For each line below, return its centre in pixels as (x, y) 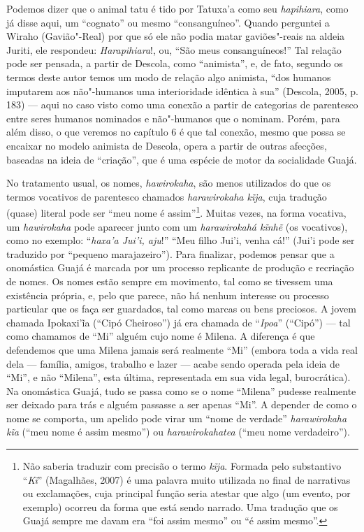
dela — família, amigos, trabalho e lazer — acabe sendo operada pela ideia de (173, 363)
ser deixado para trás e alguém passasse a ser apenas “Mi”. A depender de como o (182, 404)
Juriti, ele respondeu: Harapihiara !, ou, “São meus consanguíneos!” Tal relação (174, 49)
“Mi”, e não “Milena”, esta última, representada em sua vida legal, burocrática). (179, 377)
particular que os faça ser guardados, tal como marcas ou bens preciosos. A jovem (181, 309)
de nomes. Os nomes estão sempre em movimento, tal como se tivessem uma (170, 281)
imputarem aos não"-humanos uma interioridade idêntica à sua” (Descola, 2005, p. (183, 91)
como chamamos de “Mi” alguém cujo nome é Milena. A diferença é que (161, 336)
